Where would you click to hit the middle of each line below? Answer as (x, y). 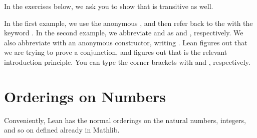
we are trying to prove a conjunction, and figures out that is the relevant (116, 52)
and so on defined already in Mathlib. (62, 130)
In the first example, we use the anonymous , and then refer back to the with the (128, 23)
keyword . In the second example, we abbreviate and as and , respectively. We (124, 33)
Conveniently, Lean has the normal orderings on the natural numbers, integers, (125, 120)
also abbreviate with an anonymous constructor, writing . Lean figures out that (126, 42)
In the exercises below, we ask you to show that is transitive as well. (109, 6)
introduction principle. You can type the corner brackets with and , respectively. (127, 62)
